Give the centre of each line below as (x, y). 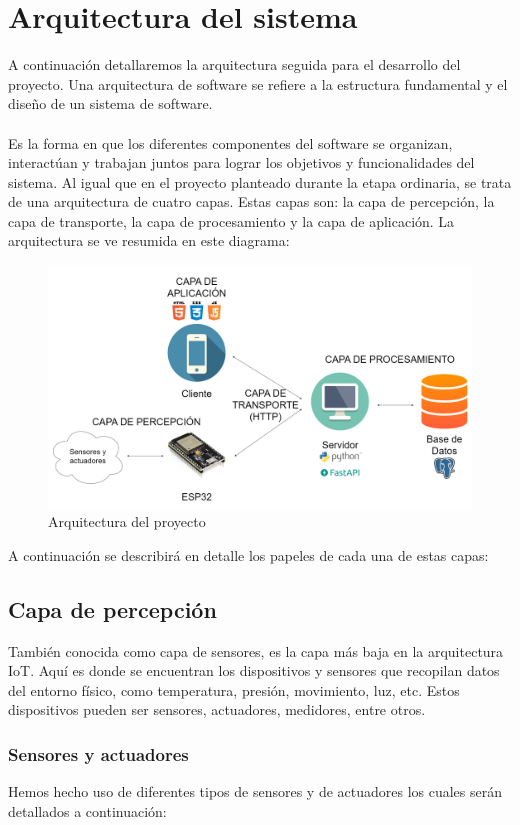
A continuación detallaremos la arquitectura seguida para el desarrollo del (234, 64)
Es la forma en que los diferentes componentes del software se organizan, (230, 142)
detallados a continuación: (87, 810)
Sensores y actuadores (98, 753)
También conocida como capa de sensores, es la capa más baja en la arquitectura (256, 650)
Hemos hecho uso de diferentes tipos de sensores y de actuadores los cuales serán (255, 791)
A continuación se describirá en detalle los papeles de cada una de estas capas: (248, 554)
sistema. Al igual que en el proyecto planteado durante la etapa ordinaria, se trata (260, 181)
